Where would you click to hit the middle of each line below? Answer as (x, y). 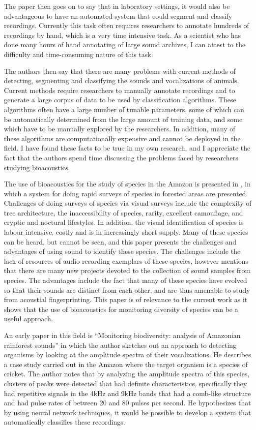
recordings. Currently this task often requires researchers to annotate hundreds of (127, 25)
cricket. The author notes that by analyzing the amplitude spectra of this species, (127, 374)
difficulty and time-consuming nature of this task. (79, 54)
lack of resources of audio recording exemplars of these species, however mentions (126, 261)
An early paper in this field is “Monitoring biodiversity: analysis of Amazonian (122, 335)
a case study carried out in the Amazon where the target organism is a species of (126, 364)
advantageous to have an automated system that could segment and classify (118, 15)
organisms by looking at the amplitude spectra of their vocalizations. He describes (128, 354)
